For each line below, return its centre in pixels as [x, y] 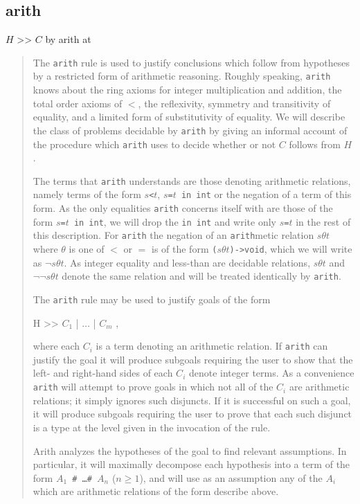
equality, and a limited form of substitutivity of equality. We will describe [189, 117]
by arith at [68, 39]
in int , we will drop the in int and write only [175, 221]
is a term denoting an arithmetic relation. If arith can [212, 346]
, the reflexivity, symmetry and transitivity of [234, 103]
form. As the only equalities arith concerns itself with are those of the [183, 208]
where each [56, 346]
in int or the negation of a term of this [266, 194]
